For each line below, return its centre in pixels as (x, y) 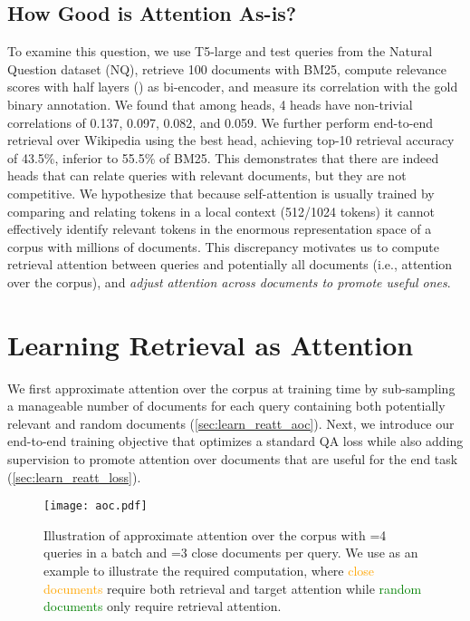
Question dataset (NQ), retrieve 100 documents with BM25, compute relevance (227, 68)
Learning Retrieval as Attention (211, 344)
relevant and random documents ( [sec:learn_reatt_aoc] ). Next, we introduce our (231, 423)
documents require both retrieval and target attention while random (233, 588)
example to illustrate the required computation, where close (209, 571)
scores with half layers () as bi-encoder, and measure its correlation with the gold (233, 87)
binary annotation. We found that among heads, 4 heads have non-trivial (210, 104)
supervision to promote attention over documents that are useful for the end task (233, 459)
